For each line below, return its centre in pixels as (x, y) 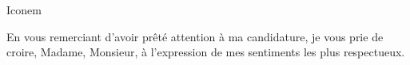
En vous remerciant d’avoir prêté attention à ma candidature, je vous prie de (195, 36)
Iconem (24, 10)
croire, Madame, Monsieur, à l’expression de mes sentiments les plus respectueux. (206, 52)
